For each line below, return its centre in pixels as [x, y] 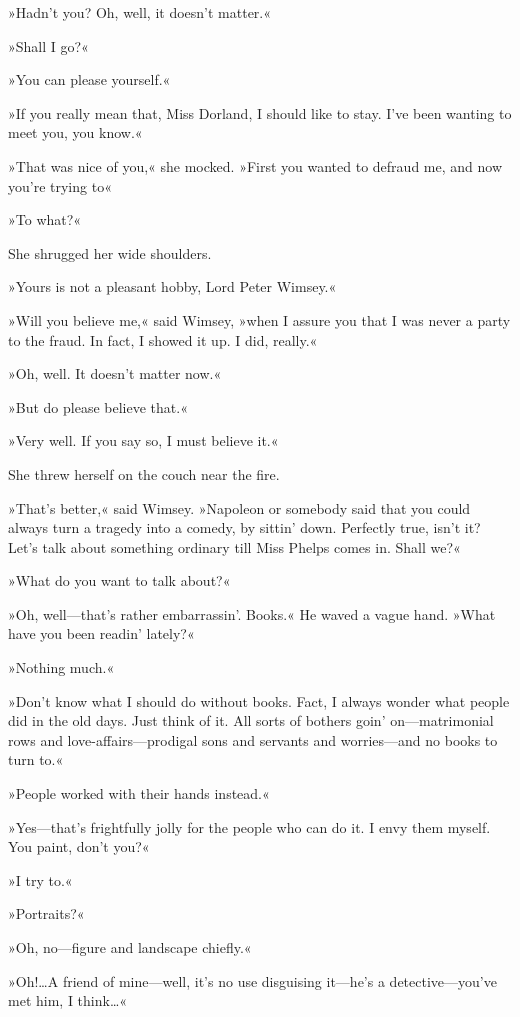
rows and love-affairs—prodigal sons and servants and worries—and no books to [253, 739]
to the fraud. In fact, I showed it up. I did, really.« [163, 339]
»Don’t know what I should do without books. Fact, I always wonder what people [259, 700]
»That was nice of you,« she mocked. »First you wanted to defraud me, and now [255, 165]
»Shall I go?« [48, 45]
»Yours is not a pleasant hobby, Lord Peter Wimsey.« [172, 286]
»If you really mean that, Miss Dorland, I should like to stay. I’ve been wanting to [260, 112]
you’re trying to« [60, 185]
